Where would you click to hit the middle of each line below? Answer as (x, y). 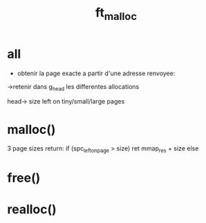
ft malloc (116, 14)
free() (24, 178)
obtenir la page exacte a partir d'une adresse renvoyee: (96, 73)
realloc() (32, 210)
